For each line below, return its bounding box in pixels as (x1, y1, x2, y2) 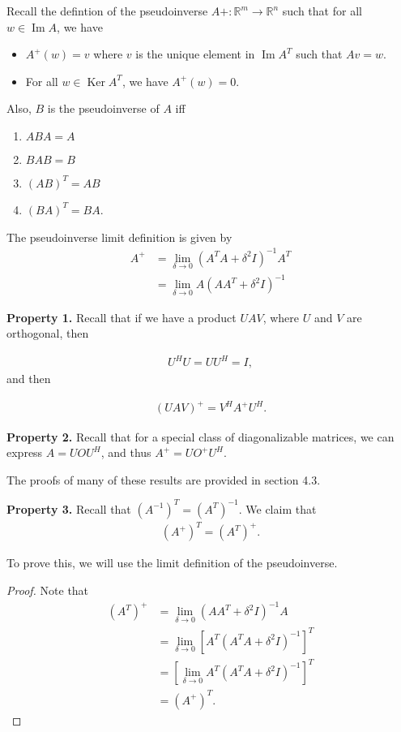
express (6, 444, 43, 461)
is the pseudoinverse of (47, 100, 160, 117)
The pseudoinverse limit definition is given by (6, 228, 232, 245)
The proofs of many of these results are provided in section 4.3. (6, 471, 321, 488)
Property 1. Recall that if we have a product (6, 308, 237, 325)
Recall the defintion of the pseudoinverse (6, 2, 208, 19)
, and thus (100, 444, 151, 461)
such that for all (282, 2, 362, 19)
